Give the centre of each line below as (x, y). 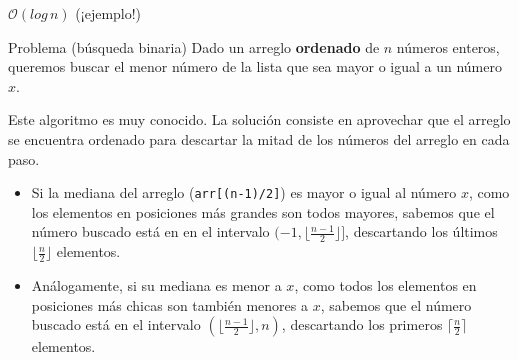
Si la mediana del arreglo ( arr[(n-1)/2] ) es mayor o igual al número (244, 192)
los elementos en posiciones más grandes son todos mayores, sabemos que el (263, 211)
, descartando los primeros (362, 324)
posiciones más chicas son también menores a (169, 304)
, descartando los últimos (421, 231)
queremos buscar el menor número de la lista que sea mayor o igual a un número (255, 66)
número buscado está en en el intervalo (150, 231)
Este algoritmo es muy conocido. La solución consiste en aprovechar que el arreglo (259, 119)
